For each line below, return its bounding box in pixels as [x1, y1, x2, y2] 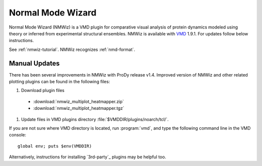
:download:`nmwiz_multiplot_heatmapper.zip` [33, 98, 124, 104]
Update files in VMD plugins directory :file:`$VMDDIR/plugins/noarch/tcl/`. [21, 116, 169, 122]
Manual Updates [9, 59, 60, 67]
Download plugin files [21, 88, 65, 93]
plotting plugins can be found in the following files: [9, 79, 110, 85]
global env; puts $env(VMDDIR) [17, 143, 92, 149]
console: [9, 132, 27, 138]
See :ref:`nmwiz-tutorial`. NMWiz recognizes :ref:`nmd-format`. [9, 46, 135, 52]
